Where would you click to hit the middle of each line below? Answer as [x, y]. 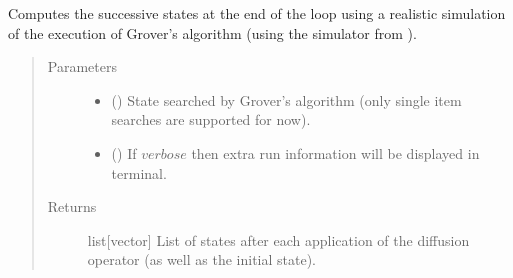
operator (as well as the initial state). [201, 259]
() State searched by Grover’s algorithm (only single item [286, 99]
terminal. [139, 172]
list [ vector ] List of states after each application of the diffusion [278, 239]
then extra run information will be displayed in [335, 152]
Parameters [82, 66]
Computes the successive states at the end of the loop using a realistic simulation [257, 13]
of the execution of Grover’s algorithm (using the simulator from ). [212, 32]
